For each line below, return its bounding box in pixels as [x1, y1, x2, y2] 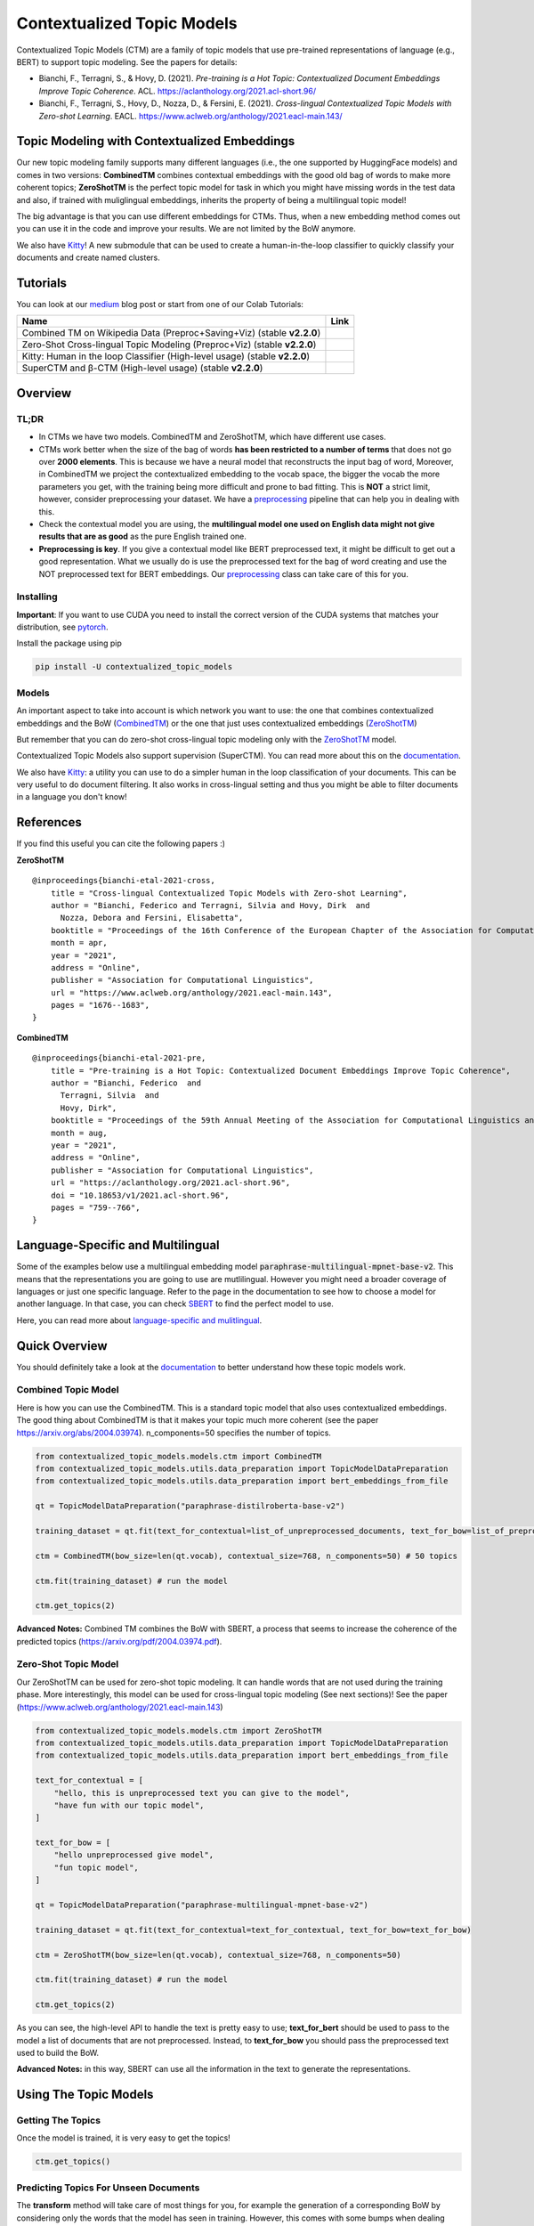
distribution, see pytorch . [16, 621, 109, 632]
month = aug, [50, 1127, 108, 1138]
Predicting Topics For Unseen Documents [16, 2181, 200, 2194]
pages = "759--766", [50, 1202, 141, 1213]
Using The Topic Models [16, 2087, 154, 2102]
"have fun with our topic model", [53, 1799, 205, 1810]
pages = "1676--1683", [50, 1000, 150, 1011]
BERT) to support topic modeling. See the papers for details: [16, 56, 238, 67]
